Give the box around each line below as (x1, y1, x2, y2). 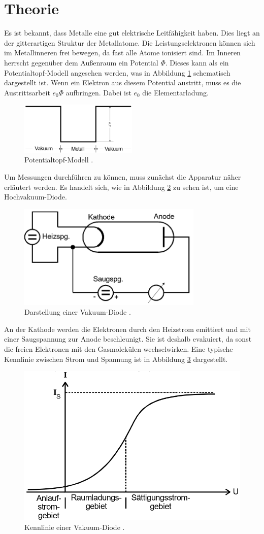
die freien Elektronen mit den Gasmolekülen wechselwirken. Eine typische (4, 344, 233, 354)
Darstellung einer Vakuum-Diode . (24, 307, 131, 317)
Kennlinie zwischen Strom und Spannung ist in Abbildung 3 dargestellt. (4, 353, 228, 364)
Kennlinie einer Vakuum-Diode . (24, 522, 125, 532)
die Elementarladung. (142, 87, 209, 97)
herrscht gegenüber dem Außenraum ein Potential (4, 57, 158, 68)
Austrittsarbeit (4, 87, 50, 97)
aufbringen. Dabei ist (65, 87, 131, 97)
